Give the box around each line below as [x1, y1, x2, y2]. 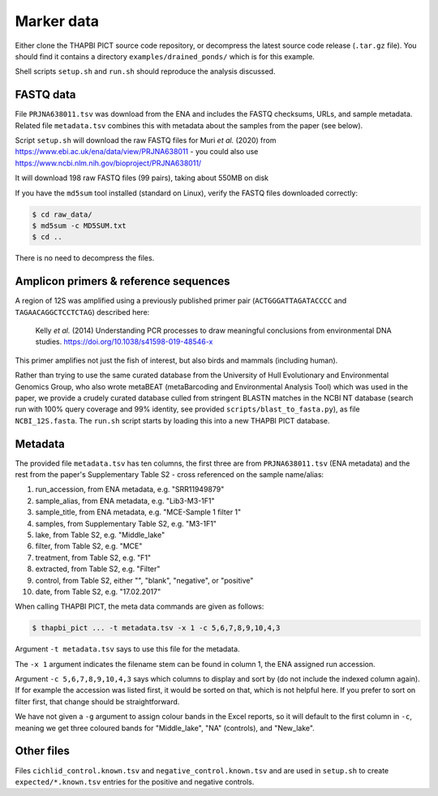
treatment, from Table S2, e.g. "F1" [35, 553, 152, 562]
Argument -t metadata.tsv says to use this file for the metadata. [15, 644, 240, 654]
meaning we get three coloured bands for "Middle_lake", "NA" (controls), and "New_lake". [15, 723, 316, 733]
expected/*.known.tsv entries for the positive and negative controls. [15, 777, 255, 786]
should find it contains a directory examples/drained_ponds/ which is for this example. [15, 51, 316, 61]
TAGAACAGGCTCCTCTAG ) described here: [15, 307, 150, 316]
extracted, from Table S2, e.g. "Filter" [35, 564, 161, 574]
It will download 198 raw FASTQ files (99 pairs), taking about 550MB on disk [15, 173, 269, 183]
